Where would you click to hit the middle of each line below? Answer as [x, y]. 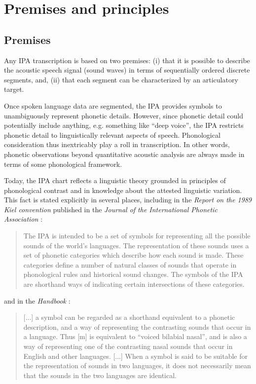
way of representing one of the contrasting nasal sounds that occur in [128, 346]
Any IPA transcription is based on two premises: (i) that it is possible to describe [127, 60]
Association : [23, 219]
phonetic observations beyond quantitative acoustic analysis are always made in [124, 154]
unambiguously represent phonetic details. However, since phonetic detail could [124, 115]
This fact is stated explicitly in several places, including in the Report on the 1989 [128, 200]
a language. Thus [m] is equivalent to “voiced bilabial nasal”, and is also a [135, 336]
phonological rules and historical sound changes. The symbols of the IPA [133, 274]
